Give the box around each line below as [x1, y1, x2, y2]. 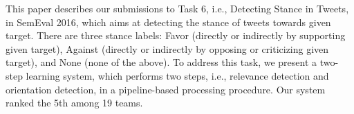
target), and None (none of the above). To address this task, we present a [6, 55, 317, 69]
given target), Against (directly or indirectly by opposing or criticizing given [6, 41, 329, 56]
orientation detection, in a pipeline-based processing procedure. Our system [6, 82, 326, 96]
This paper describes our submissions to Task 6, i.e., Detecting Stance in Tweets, [6, 1, 349, 15]
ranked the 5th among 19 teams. [6, 95, 143, 110]
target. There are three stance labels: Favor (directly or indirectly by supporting [6, 28, 346, 43]
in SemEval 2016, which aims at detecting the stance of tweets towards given [6, 14, 331, 29]
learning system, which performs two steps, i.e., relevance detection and [26, 68, 329, 82]
